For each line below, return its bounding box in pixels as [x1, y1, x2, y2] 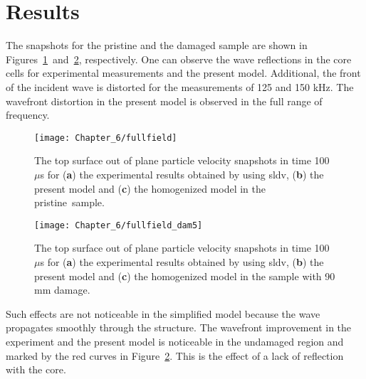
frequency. [6, 107, 50, 122]
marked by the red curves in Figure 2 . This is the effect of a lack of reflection [6, 348, 344, 363]
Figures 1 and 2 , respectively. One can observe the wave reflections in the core [6, 51, 352, 66]
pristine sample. [34, 195, 105, 210]
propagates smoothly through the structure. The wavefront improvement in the [6, 320, 352, 335]
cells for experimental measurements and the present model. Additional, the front [6, 65, 361, 80]
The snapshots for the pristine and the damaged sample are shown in [6, 38, 308, 53]
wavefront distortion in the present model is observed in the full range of [6, 93, 323, 108]
